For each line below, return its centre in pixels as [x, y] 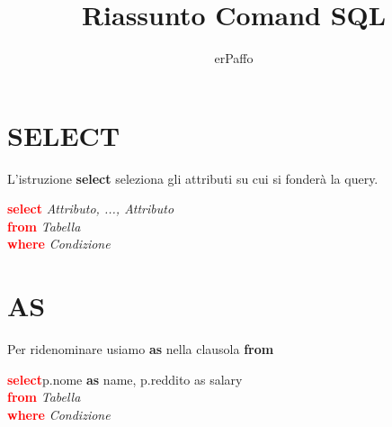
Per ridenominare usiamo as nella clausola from [141, 349]
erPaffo [234, 58]
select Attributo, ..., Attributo [91, 209]
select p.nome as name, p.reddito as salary [125, 379]
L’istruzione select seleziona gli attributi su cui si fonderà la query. [193, 178]
